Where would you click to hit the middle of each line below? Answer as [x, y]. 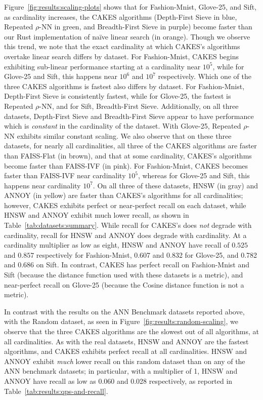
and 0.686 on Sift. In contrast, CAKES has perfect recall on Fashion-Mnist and [127, 265]
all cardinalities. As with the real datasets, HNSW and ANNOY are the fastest [126, 341]
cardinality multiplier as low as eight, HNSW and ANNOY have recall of [117, 245]
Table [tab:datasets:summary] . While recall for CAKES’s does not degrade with [128, 225]
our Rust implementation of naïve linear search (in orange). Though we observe [127, 36]
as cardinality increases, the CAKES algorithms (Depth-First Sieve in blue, [121, 16]
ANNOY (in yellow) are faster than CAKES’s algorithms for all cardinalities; [124, 195]
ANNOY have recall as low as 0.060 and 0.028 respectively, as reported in [118, 381]
